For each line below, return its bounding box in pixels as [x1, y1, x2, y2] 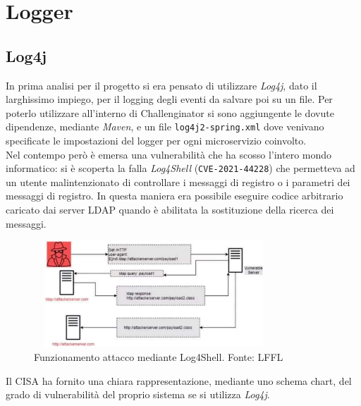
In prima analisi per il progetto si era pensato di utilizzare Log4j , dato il [6, 78, 317, 92]
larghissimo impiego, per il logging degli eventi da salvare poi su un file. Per [6, 92, 333, 106]
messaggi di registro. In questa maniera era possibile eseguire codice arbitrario [6, 188, 343, 203]
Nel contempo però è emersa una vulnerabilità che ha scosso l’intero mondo [6, 147, 332, 161]
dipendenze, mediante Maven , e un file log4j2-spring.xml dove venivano [6, 119, 324, 134]
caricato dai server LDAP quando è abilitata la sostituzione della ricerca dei [6, 202, 334, 217]
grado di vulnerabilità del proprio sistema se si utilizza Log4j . [6, 387, 270, 402]
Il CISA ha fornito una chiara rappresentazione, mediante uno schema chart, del [6, 373, 352, 388]
